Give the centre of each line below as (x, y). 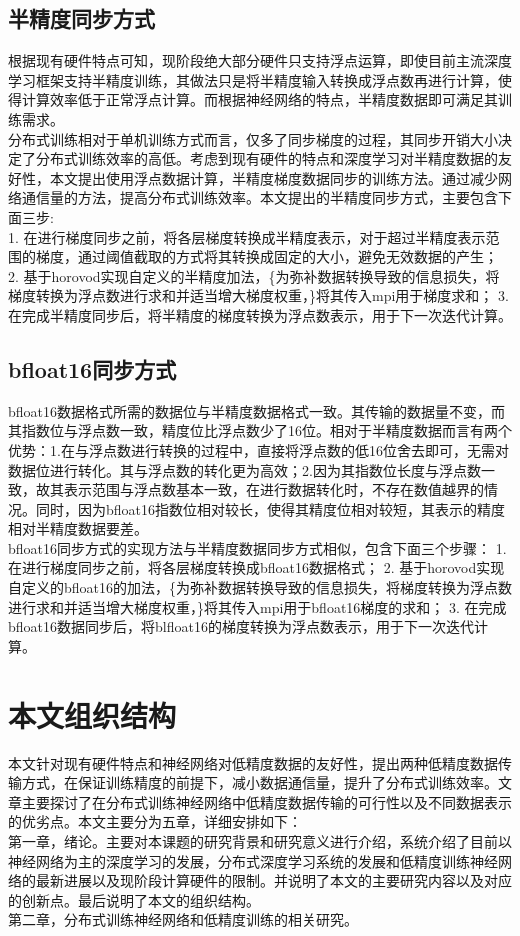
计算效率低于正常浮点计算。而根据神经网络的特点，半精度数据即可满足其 (259, 99)
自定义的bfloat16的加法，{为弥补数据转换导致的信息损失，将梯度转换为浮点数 (260, 587)
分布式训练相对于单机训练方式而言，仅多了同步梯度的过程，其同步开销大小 (253, 138)
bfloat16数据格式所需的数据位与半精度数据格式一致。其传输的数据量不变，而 (257, 410)
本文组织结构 (92, 714)
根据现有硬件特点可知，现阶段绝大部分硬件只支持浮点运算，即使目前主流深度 (260, 60)
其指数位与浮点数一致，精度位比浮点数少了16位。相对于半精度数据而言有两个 (260, 430)
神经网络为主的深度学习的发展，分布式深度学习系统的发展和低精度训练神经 (253, 860)
